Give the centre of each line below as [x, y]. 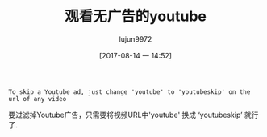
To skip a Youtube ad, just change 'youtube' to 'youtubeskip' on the [129, 92]
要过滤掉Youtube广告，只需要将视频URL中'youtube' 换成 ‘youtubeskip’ [125, 115]
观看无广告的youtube [136, 16]
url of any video [38, 99]
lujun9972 [136, 39]
